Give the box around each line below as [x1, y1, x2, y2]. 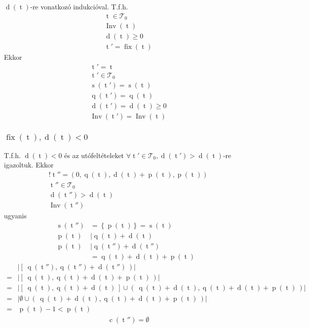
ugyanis [4, 210, 27, 221]
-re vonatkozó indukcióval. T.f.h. [30, 1, 128, 11]
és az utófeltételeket [64, 150, 124, 160]
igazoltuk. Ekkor [4, 160, 54, 170]
